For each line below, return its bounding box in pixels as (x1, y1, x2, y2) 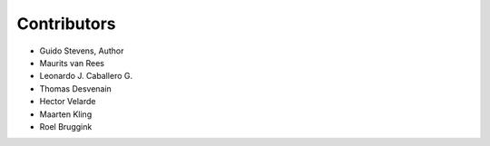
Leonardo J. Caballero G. (39, 71, 133, 82)
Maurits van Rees (39, 57, 104, 68)
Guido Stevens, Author (39, 45, 124, 56)
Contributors (16, 14, 117, 34)
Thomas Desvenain (39, 83, 113, 94)
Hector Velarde (39, 96, 96, 107)
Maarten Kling (39, 109, 93, 120)
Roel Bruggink (39, 121, 93, 131)
